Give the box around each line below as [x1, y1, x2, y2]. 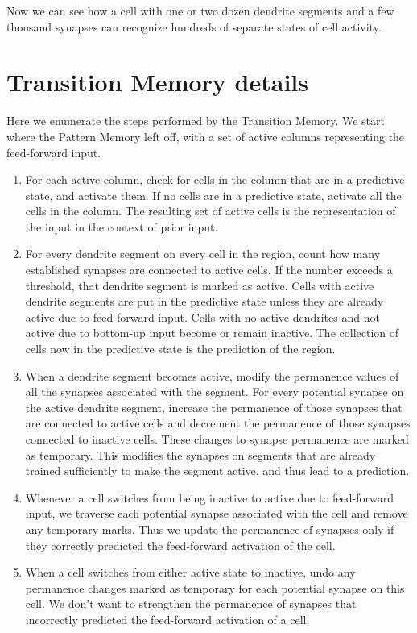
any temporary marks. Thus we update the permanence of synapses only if [25, 520, 394, 537]
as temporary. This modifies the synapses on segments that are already [25, 446, 376, 463]
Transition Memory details [6, 65, 308, 98]
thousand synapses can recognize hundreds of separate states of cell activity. [6, 18, 382, 35]
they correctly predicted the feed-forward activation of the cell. [25, 536, 336, 553]
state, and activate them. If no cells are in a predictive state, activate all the [25, 186, 402, 203]
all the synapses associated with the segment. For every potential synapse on [25, 383, 404, 400]
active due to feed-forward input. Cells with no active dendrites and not [25, 308, 380, 325]
